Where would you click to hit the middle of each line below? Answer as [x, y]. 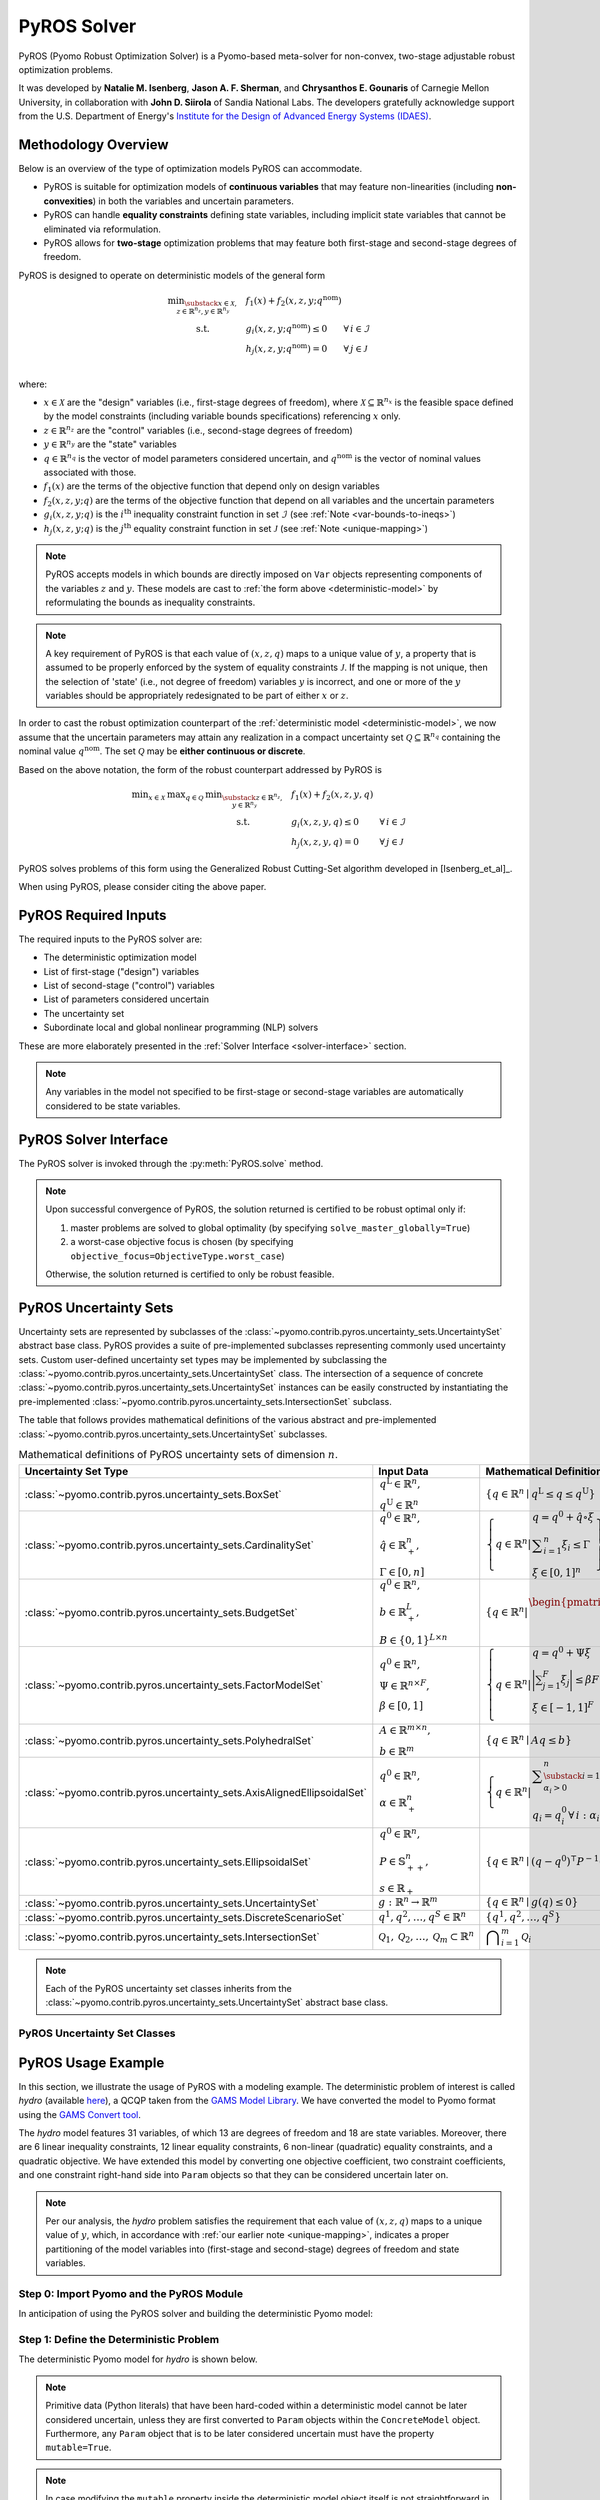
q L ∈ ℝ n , [400, 1483]
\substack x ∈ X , [210, 304]
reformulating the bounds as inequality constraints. [150, 602]
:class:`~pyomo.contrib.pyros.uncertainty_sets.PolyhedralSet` [169, 1740]
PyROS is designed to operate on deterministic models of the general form [172, 275]
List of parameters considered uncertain [126, 999]
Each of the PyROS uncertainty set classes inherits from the [168, 1989]
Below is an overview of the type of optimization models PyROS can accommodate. [190, 169]
